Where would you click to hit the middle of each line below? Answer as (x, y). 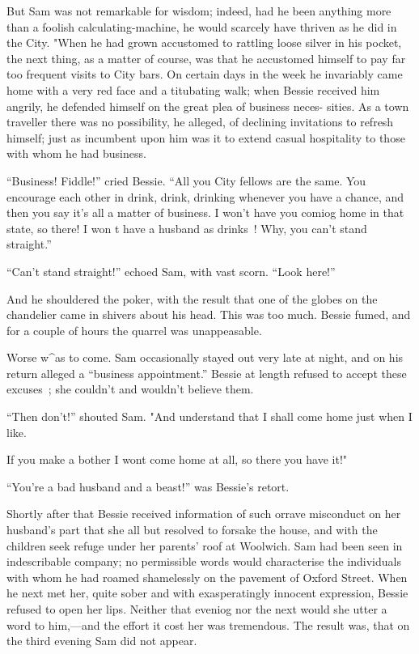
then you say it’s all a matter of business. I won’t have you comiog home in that (205, 212)
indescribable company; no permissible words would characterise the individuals (204, 561)
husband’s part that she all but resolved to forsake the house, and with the (192, 530)
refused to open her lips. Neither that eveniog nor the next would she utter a (197, 609)
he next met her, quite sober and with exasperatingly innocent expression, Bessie (207, 593)
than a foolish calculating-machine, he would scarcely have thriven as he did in (202, 26)
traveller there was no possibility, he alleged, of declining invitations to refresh (200, 122)
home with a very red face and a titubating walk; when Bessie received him (193, 89)
